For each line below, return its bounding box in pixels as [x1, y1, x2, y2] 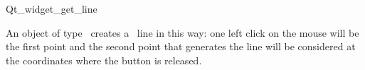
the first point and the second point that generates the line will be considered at [6, 39, 356, 54]
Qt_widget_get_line [6, 1, 97, 16]
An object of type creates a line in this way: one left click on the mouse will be [6, 25, 359, 40]
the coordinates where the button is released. [6, 52, 202, 67]
